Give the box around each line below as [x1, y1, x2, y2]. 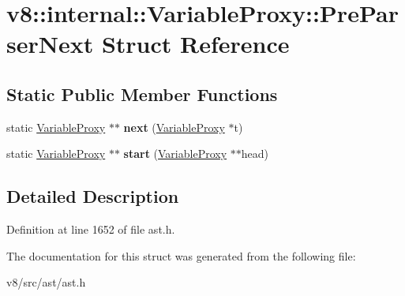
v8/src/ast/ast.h [6, 274, 86, 290]
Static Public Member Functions [6, 81, 278, 106]
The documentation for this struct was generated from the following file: [6, 247, 356, 264]
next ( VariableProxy [123, 118, 225, 135]
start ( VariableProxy [123, 145, 227, 162]
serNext [6, 28, 94, 60]
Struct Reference [101, 28, 290, 60]
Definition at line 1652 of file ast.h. [6, 221, 175, 238]
